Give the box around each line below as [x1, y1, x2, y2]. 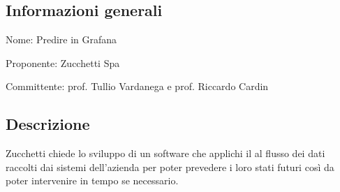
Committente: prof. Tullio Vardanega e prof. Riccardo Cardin [6, 79, 269, 94]
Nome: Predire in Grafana [6, 32, 117, 47]
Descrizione [6, 113, 90, 135]
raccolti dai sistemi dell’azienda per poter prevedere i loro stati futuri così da [6, 159, 334, 174]
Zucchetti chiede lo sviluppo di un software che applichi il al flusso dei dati [6, 146, 325, 161]
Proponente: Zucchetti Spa [6, 55, 120, 70]
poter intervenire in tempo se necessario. [6, 173, 179, 188]
